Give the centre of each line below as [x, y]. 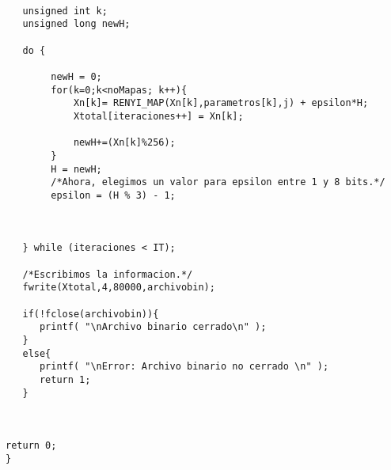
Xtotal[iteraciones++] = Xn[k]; [158, 116]
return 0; [31, 446]
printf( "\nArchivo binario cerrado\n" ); [153, 327]
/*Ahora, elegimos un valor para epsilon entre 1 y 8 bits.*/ [218, 182]
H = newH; [76, 169]
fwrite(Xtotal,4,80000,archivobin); [119, 288]
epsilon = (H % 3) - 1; [113, 195]
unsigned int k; [65, 11]
